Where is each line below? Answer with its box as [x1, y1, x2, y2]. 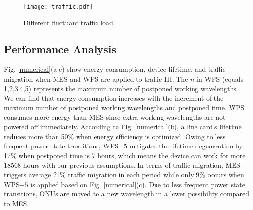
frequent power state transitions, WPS [4, 141, 119, 151]
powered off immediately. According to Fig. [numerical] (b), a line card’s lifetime [4, 122, 242, 132]
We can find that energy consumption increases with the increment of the [4, 93, 224, 103]
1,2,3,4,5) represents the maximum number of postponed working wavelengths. [4, 83, 238, 93]
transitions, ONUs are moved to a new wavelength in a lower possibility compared [4, 189, 249, 199]
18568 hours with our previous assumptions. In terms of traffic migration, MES [4, 160, 240, 170]
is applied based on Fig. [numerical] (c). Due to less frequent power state [30, 179, 246, 189]
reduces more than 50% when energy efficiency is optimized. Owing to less [4, 131, 226, 141]
